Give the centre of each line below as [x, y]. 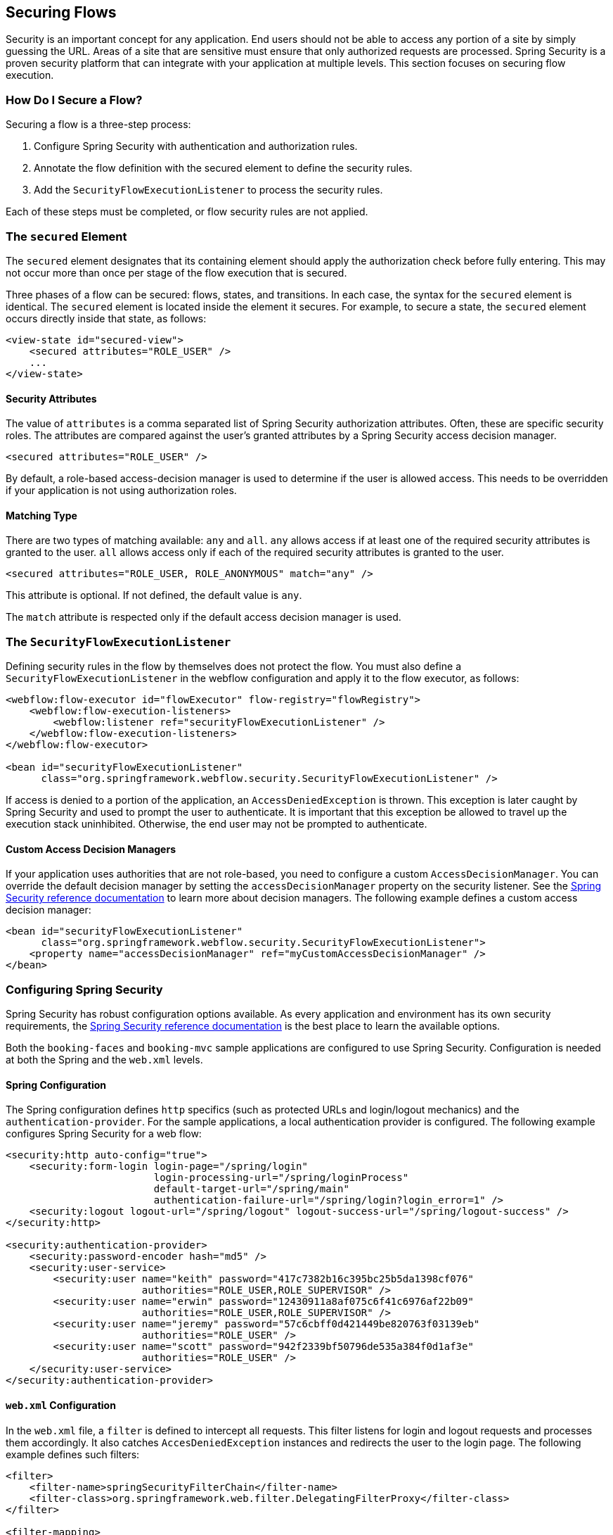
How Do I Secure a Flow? [74, 100]
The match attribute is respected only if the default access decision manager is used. [204, 617]
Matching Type [41, 515]
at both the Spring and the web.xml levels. [104, 1060]
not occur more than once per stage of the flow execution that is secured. [176, 272]
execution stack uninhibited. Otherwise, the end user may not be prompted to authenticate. [217, 824]
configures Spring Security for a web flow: [104, 1134]
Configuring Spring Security [84, 989]
